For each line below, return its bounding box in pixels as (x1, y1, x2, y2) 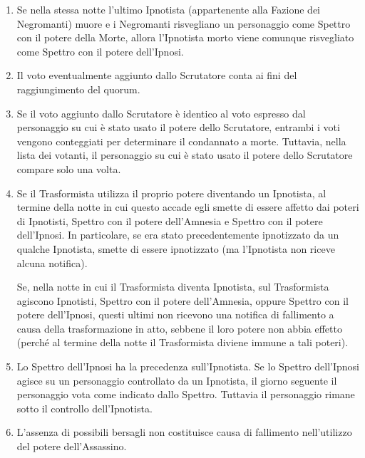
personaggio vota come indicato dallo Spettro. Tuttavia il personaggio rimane (16, 387, 355, 402)
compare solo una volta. (16, 161, 121, 176)
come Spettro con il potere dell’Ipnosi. (16, 43, 184, 58)
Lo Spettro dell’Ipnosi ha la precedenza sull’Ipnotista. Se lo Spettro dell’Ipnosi (16, 359, 359, 374)
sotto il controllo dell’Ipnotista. (16, 400, 153, 415)
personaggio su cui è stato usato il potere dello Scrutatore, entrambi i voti (16, 120, 340, 135)
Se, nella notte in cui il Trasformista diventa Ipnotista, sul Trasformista (16, 279, 329, 294)
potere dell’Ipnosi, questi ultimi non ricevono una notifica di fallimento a (16, 307, 334, 322)
